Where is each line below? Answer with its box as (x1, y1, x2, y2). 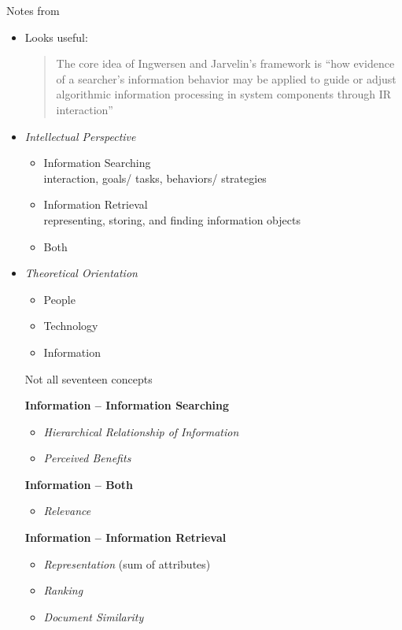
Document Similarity (43, 608, 144, 624)
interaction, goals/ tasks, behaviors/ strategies (43, 169, 267, 186)
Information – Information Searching (24, 397, 230, 413)
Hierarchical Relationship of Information (43, 423, 239, 439)
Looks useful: (24, 28, 88, 45)
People (43, 291, 76, 307)
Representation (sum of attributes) (43, 555, 211, 572)
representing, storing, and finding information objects (43, 211, 301, 228)
